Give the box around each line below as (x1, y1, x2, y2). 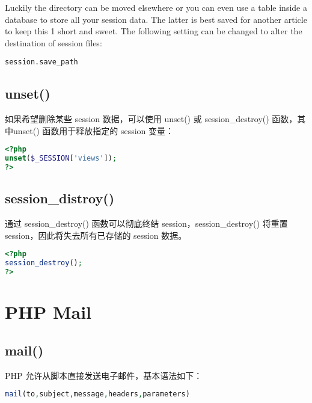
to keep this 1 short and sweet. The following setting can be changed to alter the (5, 25, 302, 37)
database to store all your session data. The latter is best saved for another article (5, 13, 307, 25)
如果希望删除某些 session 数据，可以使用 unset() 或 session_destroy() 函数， (5, 112, 298, 125)
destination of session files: (5, 36, 102, 49)
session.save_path (5, 58, 78, 67)
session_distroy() (5, 189, 115, 208)
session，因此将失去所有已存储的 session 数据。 (5, 229, 187, 241)
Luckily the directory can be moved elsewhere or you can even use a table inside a (5, 1, 307, 13)
